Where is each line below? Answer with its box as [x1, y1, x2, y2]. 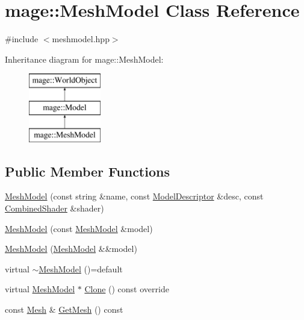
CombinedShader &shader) [5, 202, 104, 215]
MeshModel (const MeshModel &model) [5, 222, 153, 234]
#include [5, 33, 39, 45]
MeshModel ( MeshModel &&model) [5, 242, 137, 255]
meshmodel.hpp [52, 33, 110, 45]
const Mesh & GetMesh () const [5, 303, 123, 316]
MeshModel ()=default [39, 262, 123, 275]
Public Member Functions [5, 162, 170, 180]
